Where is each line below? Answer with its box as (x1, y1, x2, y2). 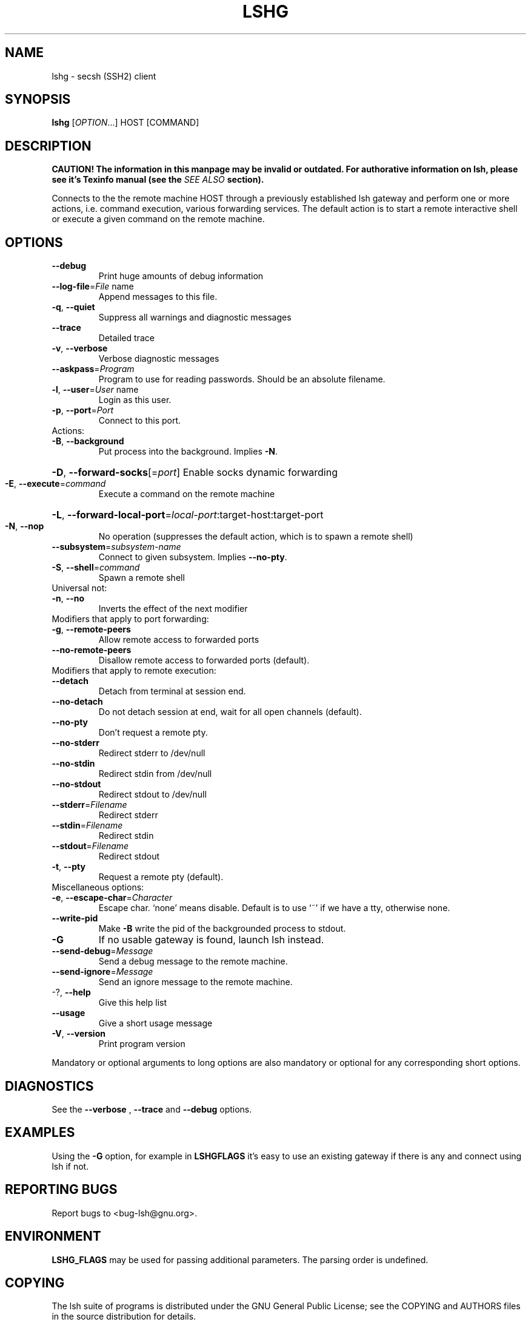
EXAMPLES (5, 1125, 75, 1141)
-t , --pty (52, 861, 85, 872)
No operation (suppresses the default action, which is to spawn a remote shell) (98, 531, 413, 542)
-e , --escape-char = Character (52, 892, 173, 903)
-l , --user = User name (52, 384, 139, 395)
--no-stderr (52, 737, 99, 748)
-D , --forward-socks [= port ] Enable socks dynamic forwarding (52, 466, 338, 479)
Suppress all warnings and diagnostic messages (98, 312, 292, 323)
